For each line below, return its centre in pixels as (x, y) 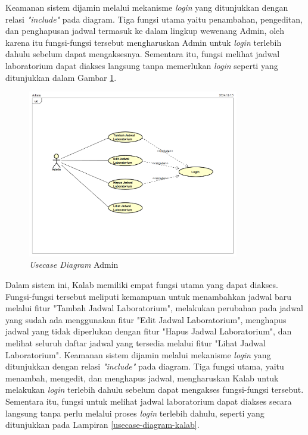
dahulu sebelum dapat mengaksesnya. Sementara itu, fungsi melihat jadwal (143, 54)
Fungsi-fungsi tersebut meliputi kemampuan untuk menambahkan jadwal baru (149, 296)
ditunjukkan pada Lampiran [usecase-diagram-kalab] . (102, 425)
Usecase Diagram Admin (74, 265)
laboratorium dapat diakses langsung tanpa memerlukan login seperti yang (142, 65)
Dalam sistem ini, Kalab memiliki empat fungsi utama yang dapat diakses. (142, 285)
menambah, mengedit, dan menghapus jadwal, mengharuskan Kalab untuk (142, 378)
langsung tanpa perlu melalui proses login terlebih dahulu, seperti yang (135, 413)
